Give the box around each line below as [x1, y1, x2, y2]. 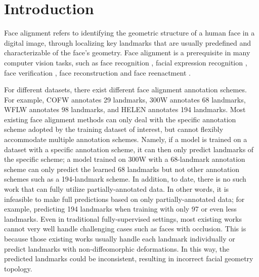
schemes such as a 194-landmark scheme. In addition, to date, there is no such [4, 174, 246, 184]
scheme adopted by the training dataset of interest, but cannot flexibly [4, 124, 224, 134]
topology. [4, 263, 32, 273]
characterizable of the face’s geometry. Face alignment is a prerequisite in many [4, 47, 250, 58]
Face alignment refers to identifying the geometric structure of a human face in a [4, 27, 255, 38]
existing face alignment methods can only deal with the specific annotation [4, 114, 236, 124]
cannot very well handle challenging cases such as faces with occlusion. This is [4, 223, 246, 234]
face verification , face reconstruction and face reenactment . [4, 67, 191, 78]
